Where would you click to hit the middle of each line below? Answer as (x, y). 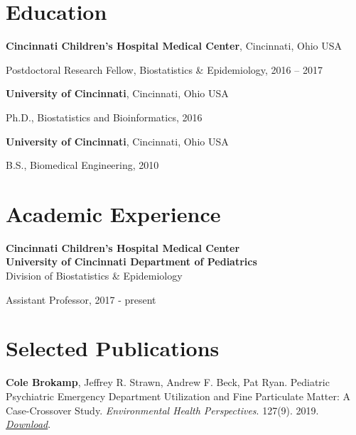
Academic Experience (113, 213)
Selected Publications (113, 348)
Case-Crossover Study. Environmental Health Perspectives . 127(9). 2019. (162, 410)
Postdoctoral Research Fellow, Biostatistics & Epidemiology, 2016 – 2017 (164, 69)
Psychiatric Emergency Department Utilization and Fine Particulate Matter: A (178, 396)
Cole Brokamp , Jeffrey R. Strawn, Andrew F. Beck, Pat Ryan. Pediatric (168, 382)
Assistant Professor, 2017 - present (81, 299)
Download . (28, 424)
